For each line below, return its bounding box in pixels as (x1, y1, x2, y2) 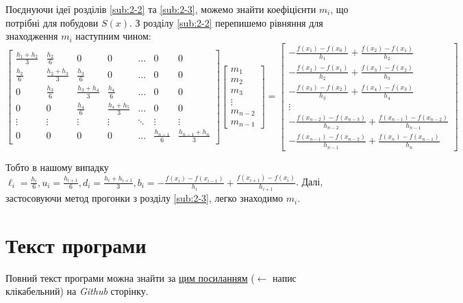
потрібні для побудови (5, 15, 99, 29)
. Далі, (295, 174, 323, 189)
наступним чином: (75, 29, 151, 43)
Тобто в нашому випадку (5, 159, 109, 174)
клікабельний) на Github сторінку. (5, 284, 149, 298)
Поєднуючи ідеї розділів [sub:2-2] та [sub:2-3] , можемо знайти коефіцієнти (5, 2, 316, 16)
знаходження (5, 29, 58, 43)
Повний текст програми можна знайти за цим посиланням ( (5, 270, 255, 285)
